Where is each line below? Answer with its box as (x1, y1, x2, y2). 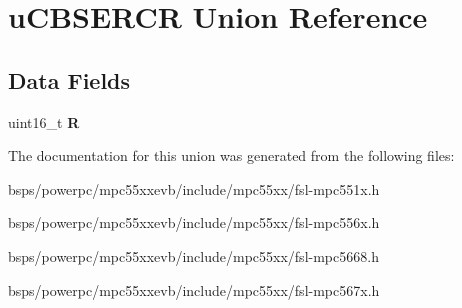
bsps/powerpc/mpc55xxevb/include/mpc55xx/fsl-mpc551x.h (8, 178, 380, 199)
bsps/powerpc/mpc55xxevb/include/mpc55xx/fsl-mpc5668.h (8, 245, 379, 266)
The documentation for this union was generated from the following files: (8, 145, 455, 166)
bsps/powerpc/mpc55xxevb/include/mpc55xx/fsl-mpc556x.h (8, 212, 380, 233)
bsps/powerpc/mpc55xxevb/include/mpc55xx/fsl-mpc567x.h (8, 279, 380, 300)
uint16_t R (8, 111, 80, 132)
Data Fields (8, 64, 131, 95)
